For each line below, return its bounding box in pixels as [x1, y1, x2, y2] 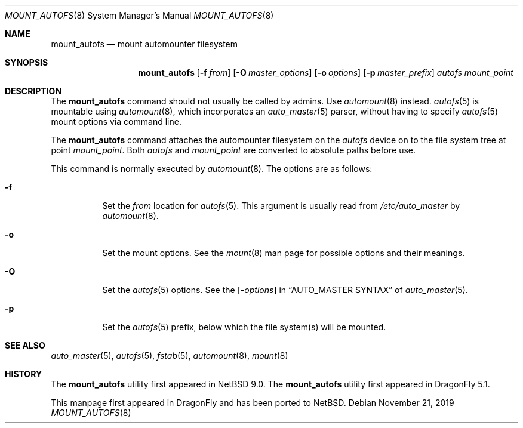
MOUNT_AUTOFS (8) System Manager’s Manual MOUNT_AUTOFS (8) [5, 10, 274, 20]
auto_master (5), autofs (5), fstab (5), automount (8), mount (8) [51, 350, 288, 361]
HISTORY [5, 369, 42, 379]
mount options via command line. [51, 116, 181, 127]
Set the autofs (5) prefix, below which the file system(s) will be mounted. [102, 322, 386, 332]
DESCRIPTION [5, 86, 62, 96]
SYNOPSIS [5, 57, 48, 67]
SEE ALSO [5, 340, 45, 350]
